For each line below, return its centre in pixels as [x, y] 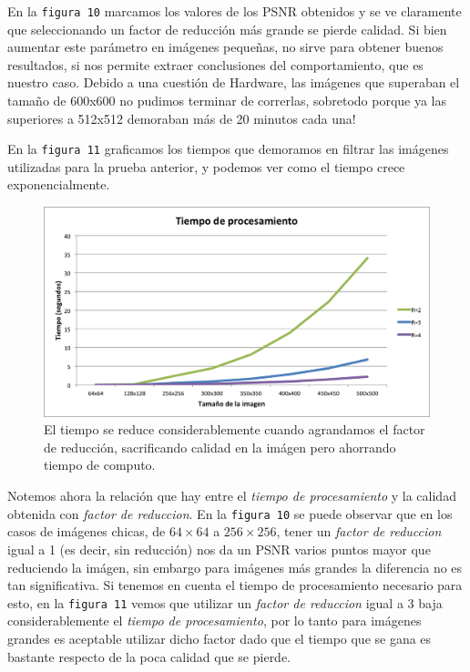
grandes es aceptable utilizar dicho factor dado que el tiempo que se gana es [220, 638]
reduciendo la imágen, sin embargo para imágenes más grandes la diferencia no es [235, 567]
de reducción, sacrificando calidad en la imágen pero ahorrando [220, 447]
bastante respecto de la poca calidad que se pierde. [149, 656]
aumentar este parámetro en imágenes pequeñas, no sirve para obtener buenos [225, 47]
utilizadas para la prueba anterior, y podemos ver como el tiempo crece [206, 166]
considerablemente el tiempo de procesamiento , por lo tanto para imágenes [215, 621]
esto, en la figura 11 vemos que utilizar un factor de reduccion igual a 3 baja [225, 602]
